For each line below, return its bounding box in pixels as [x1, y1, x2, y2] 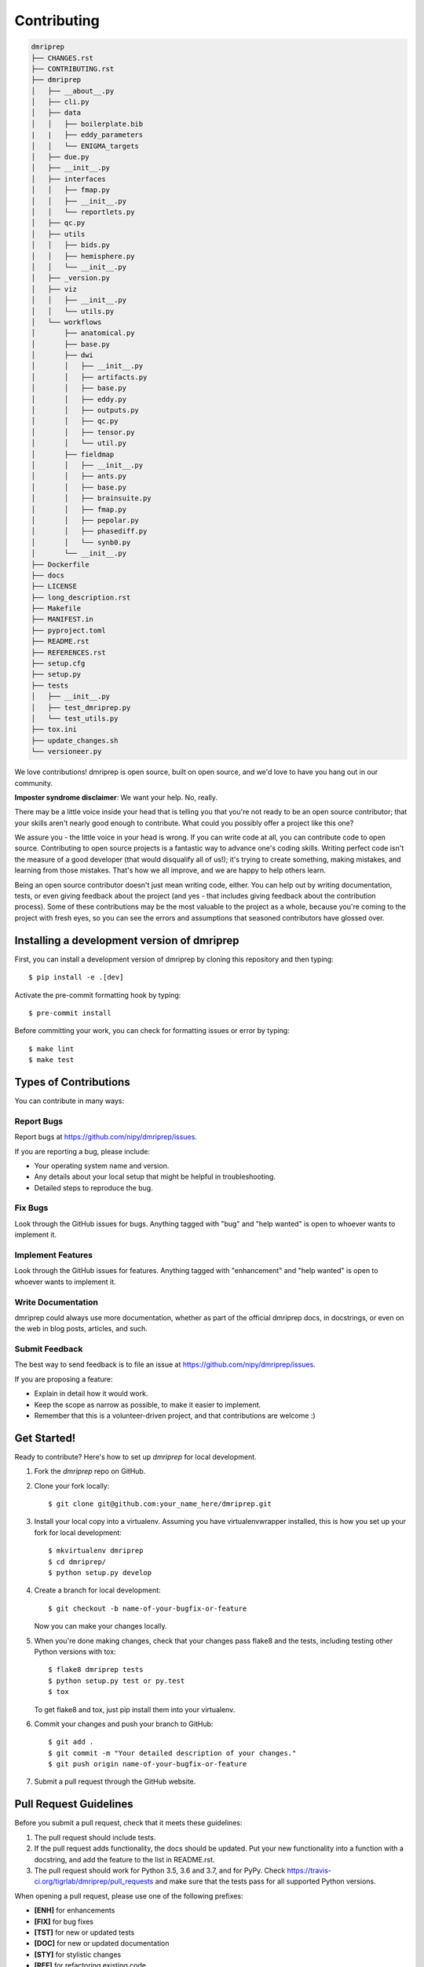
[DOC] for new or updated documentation [34, 1939, 170, 1948]
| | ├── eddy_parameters [31, 131, 144, 139]
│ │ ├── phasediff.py [31, 527, 148, 536]
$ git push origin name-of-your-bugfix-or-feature [48, 1759, 247, 1769]
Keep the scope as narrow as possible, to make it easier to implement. [34, 1400, 261, 1409]
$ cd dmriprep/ [48, 1557, 107, 1566]
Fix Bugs [14, 1202, 49, 1213]
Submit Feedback [14, 1344, 83, 1355]
